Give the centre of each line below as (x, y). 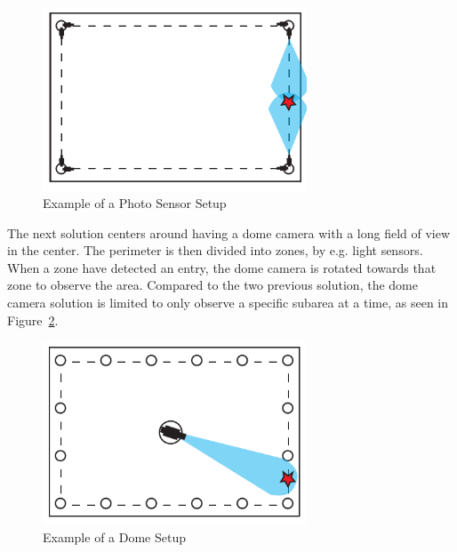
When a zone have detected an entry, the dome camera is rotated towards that (222, 267)
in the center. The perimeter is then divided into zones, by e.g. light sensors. (215, 250)
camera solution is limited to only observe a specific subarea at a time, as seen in (228, 303)
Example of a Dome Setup (114, 537)
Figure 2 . (33, 320)
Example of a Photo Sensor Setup (135, 203)
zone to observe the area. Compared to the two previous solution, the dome (212, 285)
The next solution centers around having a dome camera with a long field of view (229, 232)
